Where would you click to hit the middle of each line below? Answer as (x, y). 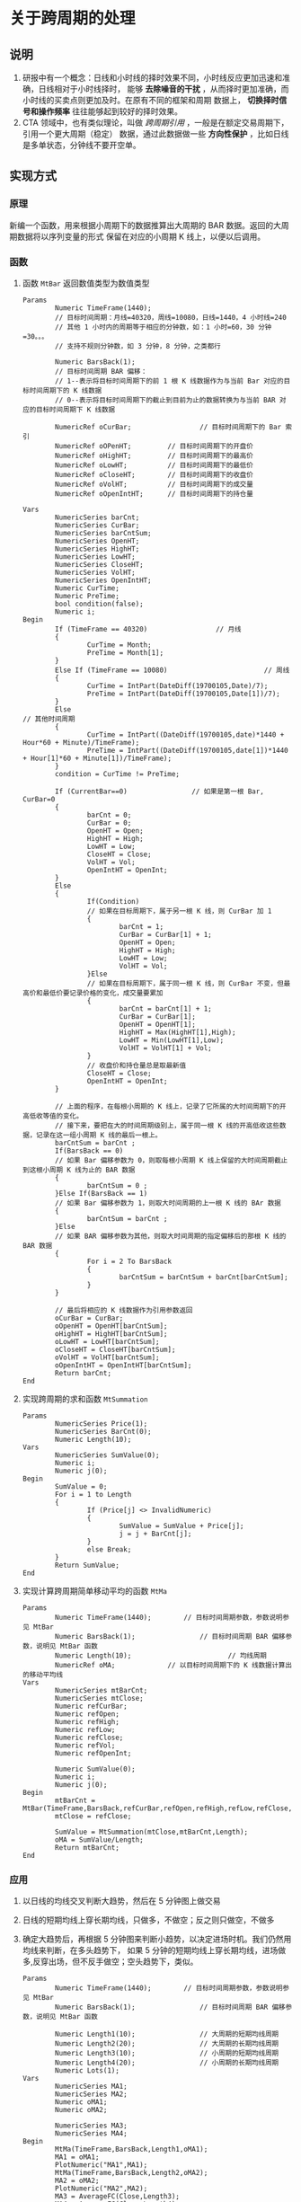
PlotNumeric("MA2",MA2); (102, 2189)
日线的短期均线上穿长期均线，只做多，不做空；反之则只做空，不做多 (148, 1920)
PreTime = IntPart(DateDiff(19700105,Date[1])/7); (183, 694)
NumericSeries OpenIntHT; (103, 580)
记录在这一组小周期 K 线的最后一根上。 (99, 1135)
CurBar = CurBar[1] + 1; (166, 934)
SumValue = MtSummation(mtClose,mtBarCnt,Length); (152, 1832)
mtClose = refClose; (93, 1816)
